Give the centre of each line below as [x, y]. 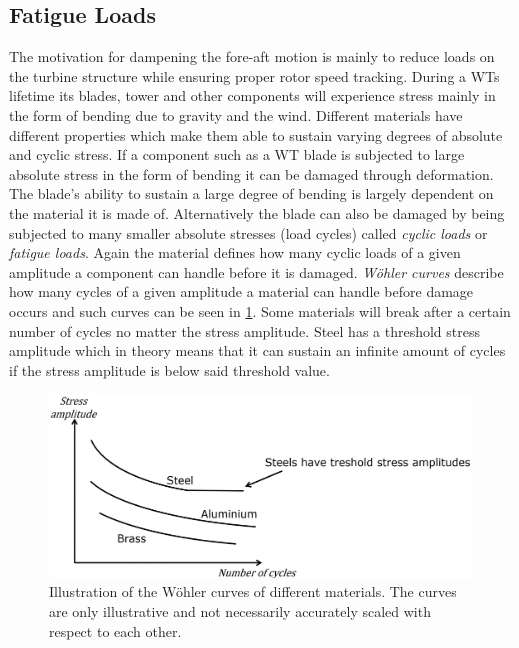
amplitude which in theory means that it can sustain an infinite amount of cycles [257, 350]
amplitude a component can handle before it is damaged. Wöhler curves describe [256, 271]
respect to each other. [115, 630]
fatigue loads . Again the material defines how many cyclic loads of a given [235, 252]
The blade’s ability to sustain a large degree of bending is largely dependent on [251, 193]
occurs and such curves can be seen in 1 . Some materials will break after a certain [260, 310]
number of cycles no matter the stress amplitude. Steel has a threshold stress [245, 330]
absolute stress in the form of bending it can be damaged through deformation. [251, 173]
